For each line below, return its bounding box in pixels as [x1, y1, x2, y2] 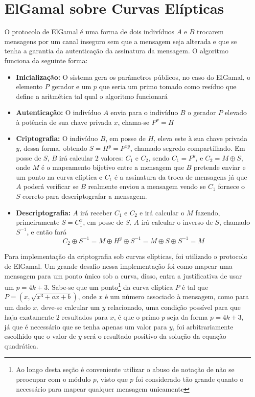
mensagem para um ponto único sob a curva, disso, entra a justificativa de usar [4, 270, 242, 280]
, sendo [148, 152, 169, 163]
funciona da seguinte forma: [4, 55, 88, 65]
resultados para [62, 311, 108, 322]
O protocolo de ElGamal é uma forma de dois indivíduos [4, 26, 175, 37]
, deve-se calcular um [37, 302, 100, 312]
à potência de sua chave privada [16, 117, 112, 127]
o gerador [187, 107, 216, 117]
